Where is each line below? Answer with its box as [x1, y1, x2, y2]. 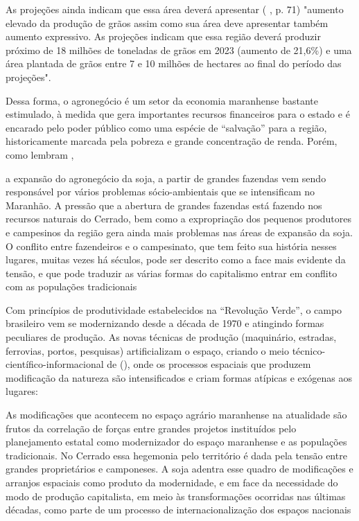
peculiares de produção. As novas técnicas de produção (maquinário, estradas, [6, 330, 337, 344]
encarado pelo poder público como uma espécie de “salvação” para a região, [6, 120, 327, 134]
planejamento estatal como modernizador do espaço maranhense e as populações [6, 434, 347, 449]
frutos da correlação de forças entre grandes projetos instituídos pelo [6, 421, 297, 435]
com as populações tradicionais [6, 279, 137, 294]
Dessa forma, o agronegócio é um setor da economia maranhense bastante [6, 93, 319, 107]
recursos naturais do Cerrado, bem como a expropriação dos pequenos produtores [6, 211, 351, 226]
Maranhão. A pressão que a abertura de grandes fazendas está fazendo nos [6, 197, 322, 212]
